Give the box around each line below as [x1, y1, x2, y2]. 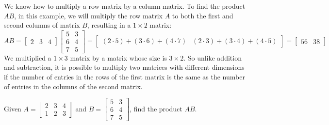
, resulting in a [87, 20, 131, 30]
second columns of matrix [4, 20, 80, 30]
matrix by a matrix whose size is [70, 52, 167, 62]
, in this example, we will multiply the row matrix [14, 10, 163, 20]
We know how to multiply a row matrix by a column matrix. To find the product [4, 1, 246, 11]
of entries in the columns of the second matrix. [4, 81, 143, 91]
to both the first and [172, 10, 233, 20]
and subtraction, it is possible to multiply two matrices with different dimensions [4, 62, 245, 72]
